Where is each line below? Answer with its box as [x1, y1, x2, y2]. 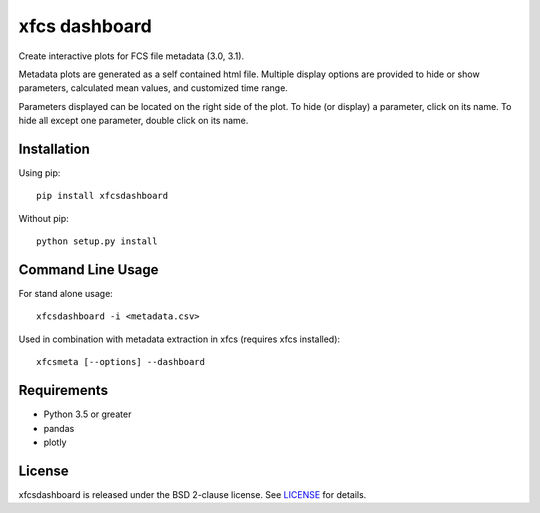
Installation [18, 140, 90, 157]
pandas [43, 422, 75, 434]
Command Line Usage [18, 261, 159, 278]
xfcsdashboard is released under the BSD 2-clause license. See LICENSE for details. [18, 488, 367, 500]
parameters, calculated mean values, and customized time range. [18, 82, 289, 94]
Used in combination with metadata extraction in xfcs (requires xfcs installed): [18, 333, 340, 345]
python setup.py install [36, 236, 158, 247]
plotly [43, 436, 67, 448]
